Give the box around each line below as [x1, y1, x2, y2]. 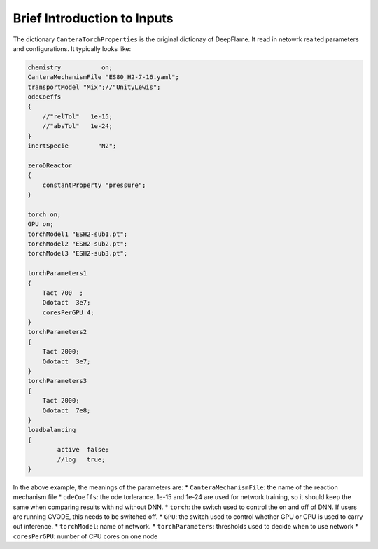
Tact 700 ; [42, 289, 84, 297]
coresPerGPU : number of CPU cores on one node [13, 532, 158, 541]
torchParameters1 [27, 270, 87, 277]
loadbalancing [27, 426, 76, 434]
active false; [57, 445, 110, 454]
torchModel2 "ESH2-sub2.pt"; [27, 239, 128, 248]
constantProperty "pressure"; [42, 181, 146, 189]
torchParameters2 [27, 328, 87, 336]
